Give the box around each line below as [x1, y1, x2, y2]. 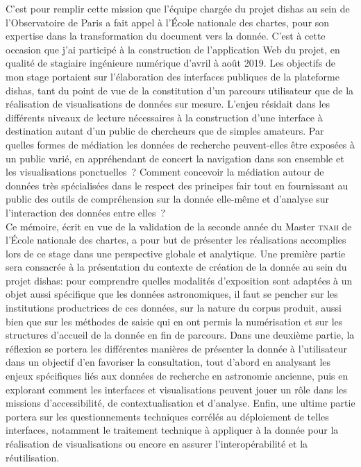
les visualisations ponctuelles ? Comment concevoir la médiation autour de [6, 164, 324, 179]
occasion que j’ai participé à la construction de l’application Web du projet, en [6, 42, 340, 56]
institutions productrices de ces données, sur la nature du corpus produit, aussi [6, 300, 342, 315]
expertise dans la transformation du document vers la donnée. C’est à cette [6, 28, 326, 43]
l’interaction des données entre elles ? [6, 205, 166, 219]
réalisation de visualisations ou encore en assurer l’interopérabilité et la [6, 436, 308, 450]
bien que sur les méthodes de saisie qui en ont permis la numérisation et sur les [6, 314, 343, 328]
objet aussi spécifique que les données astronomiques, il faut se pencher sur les [6, 287, 338, 301]
